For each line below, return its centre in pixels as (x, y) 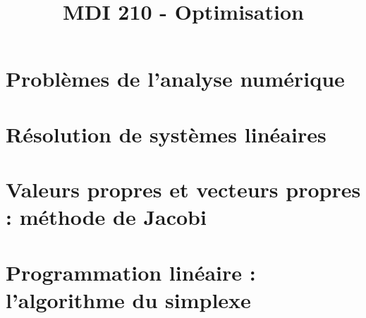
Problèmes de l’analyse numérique (175, 79)
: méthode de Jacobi (106, 217)
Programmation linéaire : (131, 272)
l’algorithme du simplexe (128, 299)
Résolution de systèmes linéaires (166, 134)
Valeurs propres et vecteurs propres (183, 189)
